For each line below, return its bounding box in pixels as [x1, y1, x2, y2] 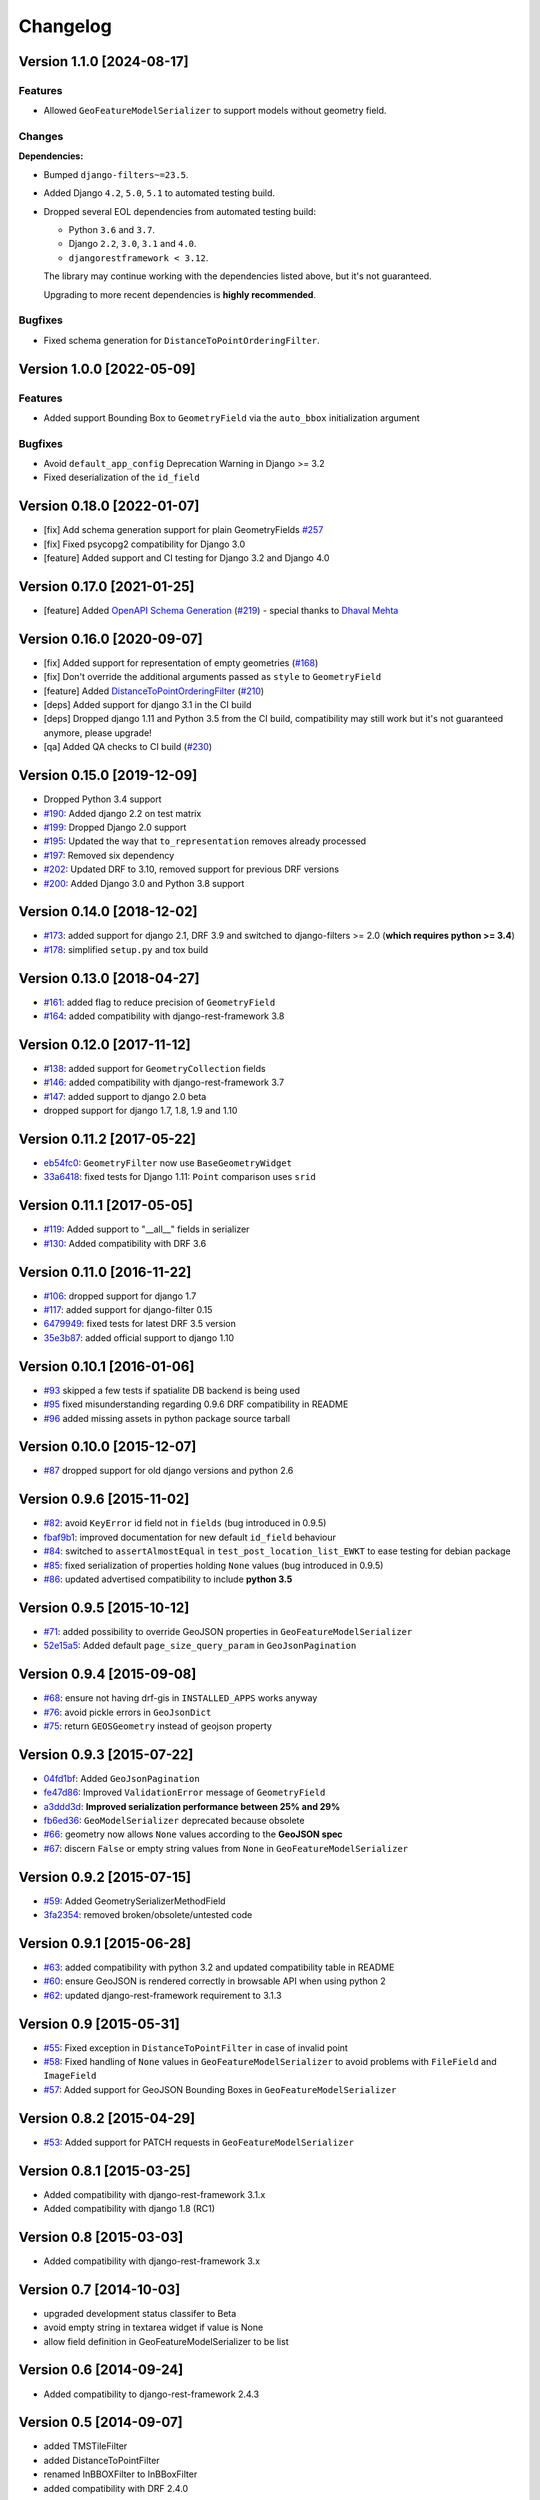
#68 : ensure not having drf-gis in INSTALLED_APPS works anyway [43, 1692, 318, 1704]
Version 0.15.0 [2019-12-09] [18, 767, 198, 784]
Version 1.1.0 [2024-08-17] [18, 53, 189, 70]
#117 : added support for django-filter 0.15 [43, 1304, 213, 1316]
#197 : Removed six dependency [43, 849, 175, 861]
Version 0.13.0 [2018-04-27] [18, 970, 200, 987]
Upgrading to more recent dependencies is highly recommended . [43, 288, 317, 300]
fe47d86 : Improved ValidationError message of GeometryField [43, 1786, 326, 1799]
